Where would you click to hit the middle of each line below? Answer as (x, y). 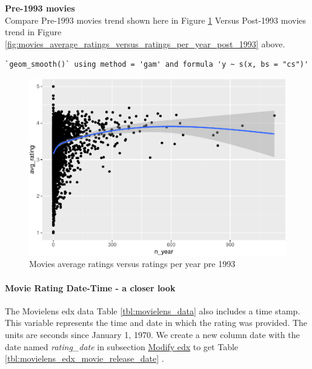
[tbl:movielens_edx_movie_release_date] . (85, 358)
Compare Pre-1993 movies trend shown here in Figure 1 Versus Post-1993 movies (156, 20)
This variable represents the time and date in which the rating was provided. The (156, 323)
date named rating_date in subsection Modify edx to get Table (122, 346)
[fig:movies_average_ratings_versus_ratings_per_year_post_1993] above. (145, 43)
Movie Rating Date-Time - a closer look (90, 287)
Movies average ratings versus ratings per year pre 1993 (132, 264)
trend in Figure (33, 32)
